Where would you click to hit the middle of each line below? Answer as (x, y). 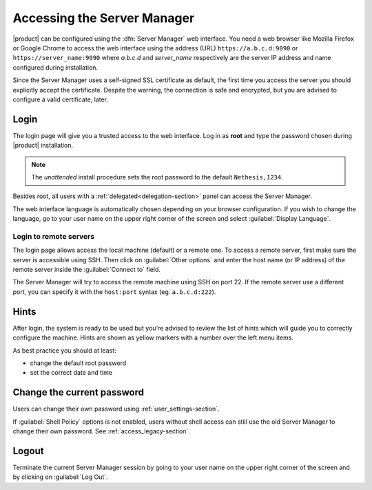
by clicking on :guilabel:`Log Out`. (60, 477)
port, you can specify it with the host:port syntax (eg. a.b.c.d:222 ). (114, 292)
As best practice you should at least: (64, 350)
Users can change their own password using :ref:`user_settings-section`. (116, 409)
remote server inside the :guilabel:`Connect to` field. (87, 270)
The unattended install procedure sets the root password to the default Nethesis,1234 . (157, 177)
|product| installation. (43, 146)
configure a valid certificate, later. (61, 99)
